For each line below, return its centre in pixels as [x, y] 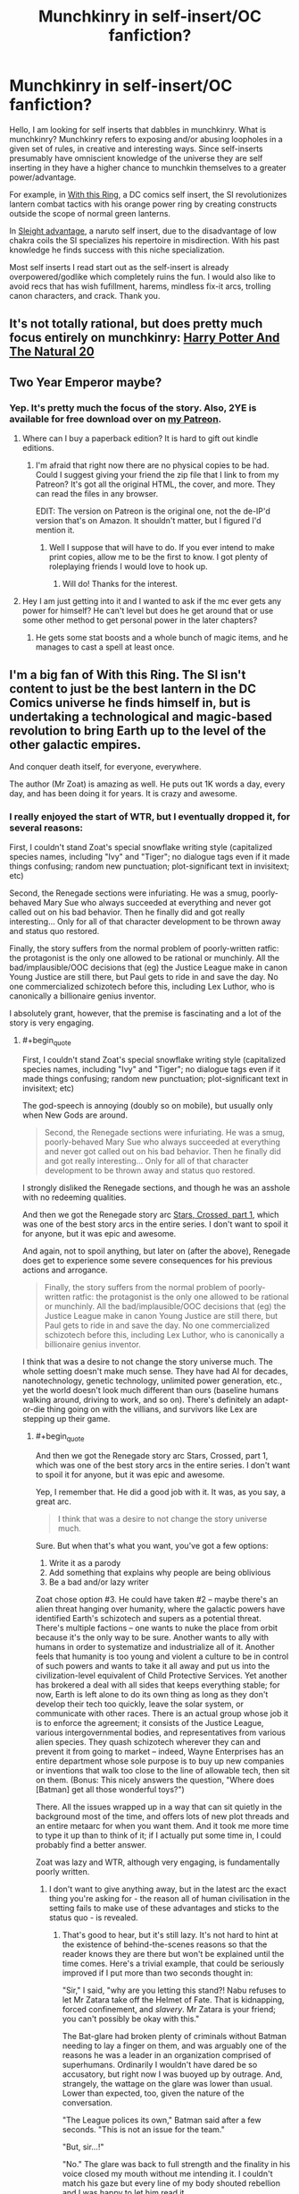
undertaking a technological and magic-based [141, 717]
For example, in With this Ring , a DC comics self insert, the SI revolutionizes [148, 194]
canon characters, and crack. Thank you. [85, 295]
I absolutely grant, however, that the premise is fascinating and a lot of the [145, 1014]
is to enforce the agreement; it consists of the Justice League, [149, 1722]
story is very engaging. [52, 1023]
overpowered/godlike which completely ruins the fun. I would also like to [142, 276]
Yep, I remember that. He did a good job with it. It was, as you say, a [160, 1492]
